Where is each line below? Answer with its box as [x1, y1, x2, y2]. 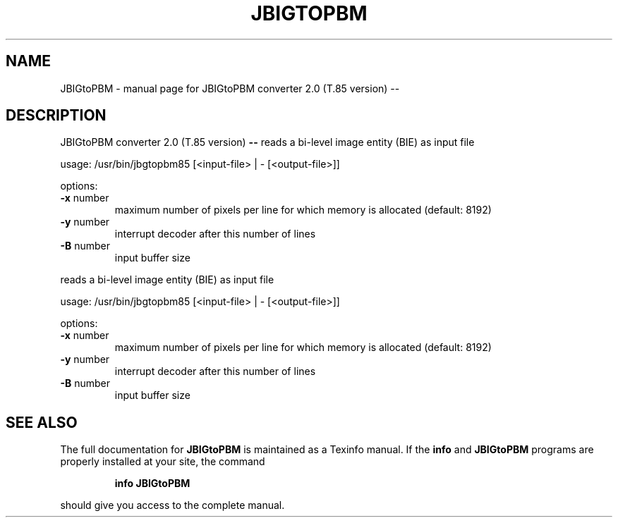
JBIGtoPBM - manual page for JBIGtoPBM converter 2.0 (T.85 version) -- [60, 82, 400, 94]
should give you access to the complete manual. [60, 499, 285, 512]
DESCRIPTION [6, 106, 107, 125]
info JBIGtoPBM [114, 477, 190, 490]
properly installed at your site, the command [60, 455, 265, 468]
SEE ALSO [6, 413, 78, 431]
